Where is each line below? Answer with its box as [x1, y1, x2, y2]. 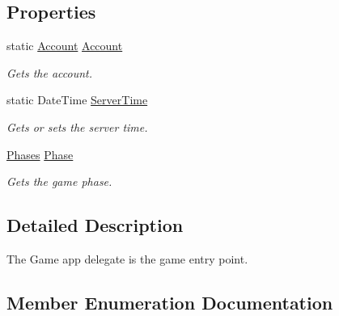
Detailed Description [6, 213, 184, 238]
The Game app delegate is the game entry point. [6, 250, 248, 267]
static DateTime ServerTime [6, 91, 148, 108]
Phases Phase [6, 145, 74, 162]
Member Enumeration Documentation [6, 289, 333, 314]
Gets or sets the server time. [6, 118, 148, 135]
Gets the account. [6, 64, 93, 81]
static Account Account [6, 37, 123, 54]
